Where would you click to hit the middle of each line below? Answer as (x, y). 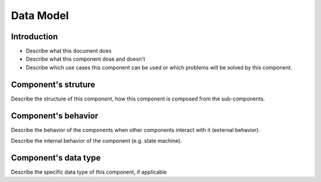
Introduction (34, 37)
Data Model (40, 15)
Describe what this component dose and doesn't (86, 59)
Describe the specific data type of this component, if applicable (89, 172)
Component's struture (53, 84)
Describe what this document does (69, 51)
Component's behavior (55, 116)
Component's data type (56, 158)
